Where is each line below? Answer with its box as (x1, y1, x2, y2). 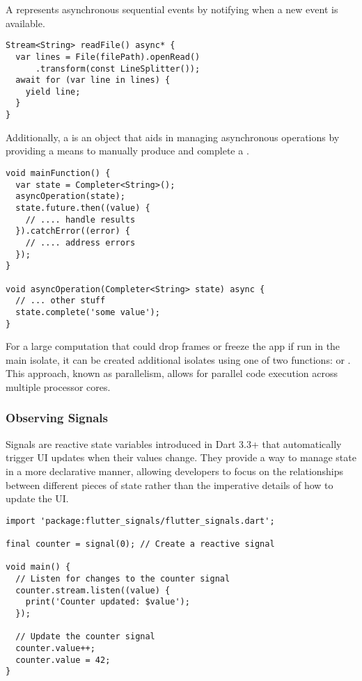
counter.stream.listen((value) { (15, 585, 171, 595)
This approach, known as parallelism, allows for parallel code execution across (6, 366, 338, 380)
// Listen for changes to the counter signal (15, 574, 230, 584)
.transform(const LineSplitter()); (35, 63, 200, 74)
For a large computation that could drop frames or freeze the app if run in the (6, 339, 340, 353)
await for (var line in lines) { (15, 75, 171, 86)
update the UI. (6, 491, 69, 506)
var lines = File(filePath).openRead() (15, 51, 200, 62)
